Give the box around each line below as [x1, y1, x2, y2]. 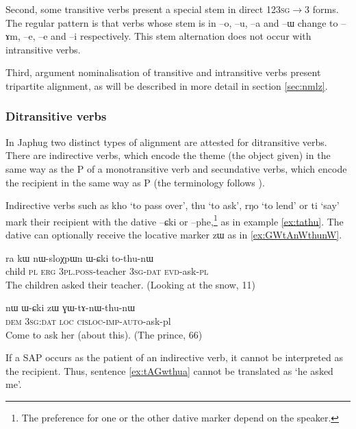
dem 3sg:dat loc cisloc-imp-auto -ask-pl [5, 313, 171, 328]
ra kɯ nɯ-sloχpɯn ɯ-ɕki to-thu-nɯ [5, 250, 154, 265]
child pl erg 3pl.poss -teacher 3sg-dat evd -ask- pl [5, 264, 209, 278]
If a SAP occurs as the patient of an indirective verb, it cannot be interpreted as [5, 350, 343, 365]
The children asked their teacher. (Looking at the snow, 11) [5, 277, 255, 291]
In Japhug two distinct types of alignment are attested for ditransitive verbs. [5, 134, 327, 149]
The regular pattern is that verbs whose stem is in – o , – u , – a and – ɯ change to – [5, 15, 346, 29]
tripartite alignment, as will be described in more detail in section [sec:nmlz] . [5, 78, 328, 93]
